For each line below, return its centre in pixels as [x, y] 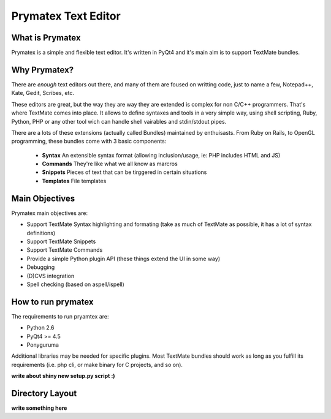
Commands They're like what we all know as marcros [110, 164]
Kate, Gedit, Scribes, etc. [43, 93]
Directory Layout [44, 393]
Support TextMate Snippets [61, 241]
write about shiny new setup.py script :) [63, 376]
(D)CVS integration [51, 276]
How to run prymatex [52, 302]
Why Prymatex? [43, 70]
